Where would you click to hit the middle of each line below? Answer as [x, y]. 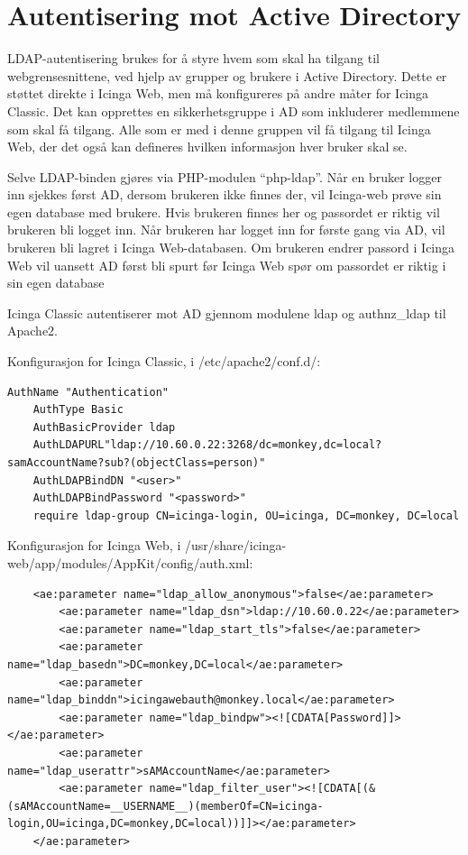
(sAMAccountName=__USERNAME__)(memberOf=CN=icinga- [165, 806]
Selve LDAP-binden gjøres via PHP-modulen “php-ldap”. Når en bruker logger [225, 176]
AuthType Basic [78, 410]
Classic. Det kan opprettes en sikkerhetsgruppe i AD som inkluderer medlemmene [234, 110]
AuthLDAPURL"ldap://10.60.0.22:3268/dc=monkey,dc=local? [207, 445]
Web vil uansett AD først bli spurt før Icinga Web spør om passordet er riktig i [227, 265]
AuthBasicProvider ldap [104, 427]
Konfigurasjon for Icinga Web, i [94, 545]
